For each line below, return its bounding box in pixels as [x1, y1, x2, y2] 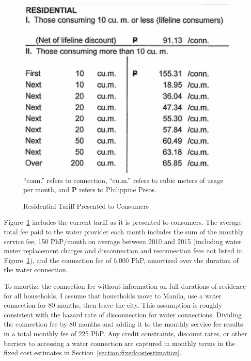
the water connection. [4, 264, 68, 275]
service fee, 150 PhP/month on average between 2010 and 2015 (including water [4, 236, 242, 246]
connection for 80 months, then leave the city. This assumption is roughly [4, 300, 222, 310]
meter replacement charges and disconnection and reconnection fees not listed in [4, 246, 242, 256]
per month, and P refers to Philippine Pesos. [23, 184, 157, 195]
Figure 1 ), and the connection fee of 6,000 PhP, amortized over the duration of [4, 255, 239, 265]
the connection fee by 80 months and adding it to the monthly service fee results [4, 319, 243, 329]
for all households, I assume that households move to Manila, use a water [4, 290, 221, 300]
